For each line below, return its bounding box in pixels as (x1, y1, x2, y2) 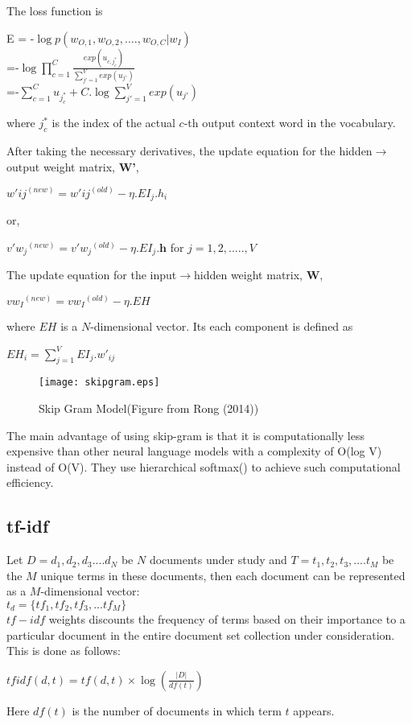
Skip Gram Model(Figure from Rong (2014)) (39, 399, 259, 416)
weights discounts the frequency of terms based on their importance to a (48, 610, 406, 627)
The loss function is (6, 2, 103, 19)
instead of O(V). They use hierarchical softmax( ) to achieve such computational (6, 458, 401, 475)
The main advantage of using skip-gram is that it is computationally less (6, 426, 365, 443)
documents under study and (149, 551, 287, 568)
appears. (293, 702, 335, 719)
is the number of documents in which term (72, 702, 282, 719)
